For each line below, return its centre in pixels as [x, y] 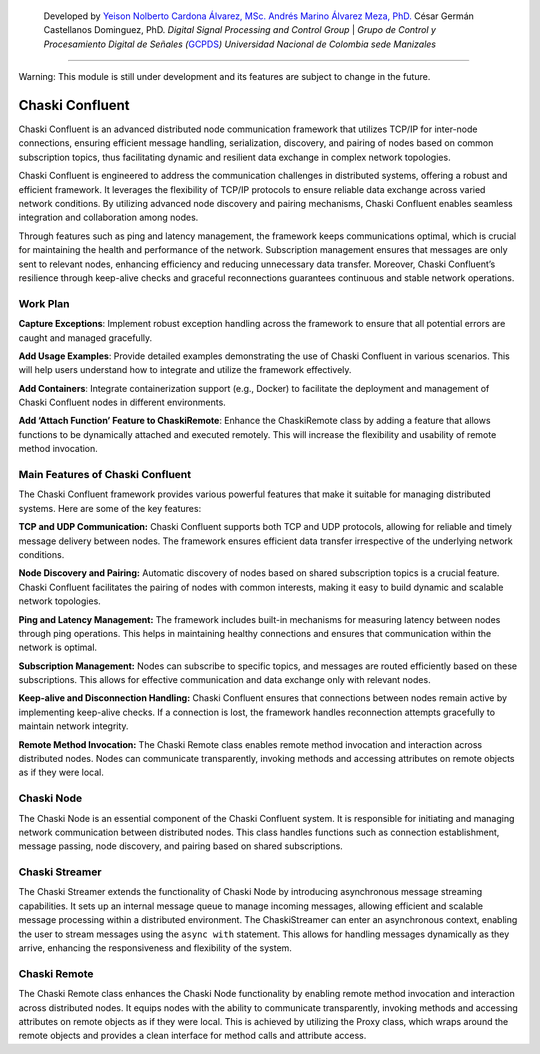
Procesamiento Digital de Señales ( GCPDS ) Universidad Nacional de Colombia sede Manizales [240, 44]
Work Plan [44, 303]
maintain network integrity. [73, 726]
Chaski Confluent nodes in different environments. [122, 402]
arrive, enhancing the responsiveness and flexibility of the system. [155, 948]
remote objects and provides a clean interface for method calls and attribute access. [192, 1036]
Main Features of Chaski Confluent [105, 475]
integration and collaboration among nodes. [108, 217]
